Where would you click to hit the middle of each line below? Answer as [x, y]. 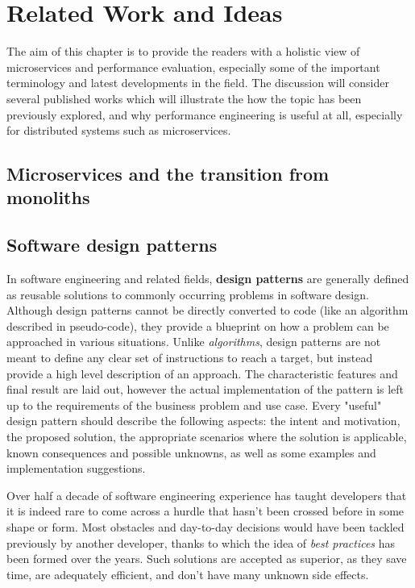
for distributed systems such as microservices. [119, 130]
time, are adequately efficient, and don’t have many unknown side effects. [188, 574]
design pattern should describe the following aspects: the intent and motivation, [203, 421]
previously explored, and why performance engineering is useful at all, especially [205, 114]
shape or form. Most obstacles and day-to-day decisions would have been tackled [205, 526]
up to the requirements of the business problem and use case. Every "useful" [194, 405]
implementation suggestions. [76, 468]
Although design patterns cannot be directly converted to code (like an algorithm [207, 310]
